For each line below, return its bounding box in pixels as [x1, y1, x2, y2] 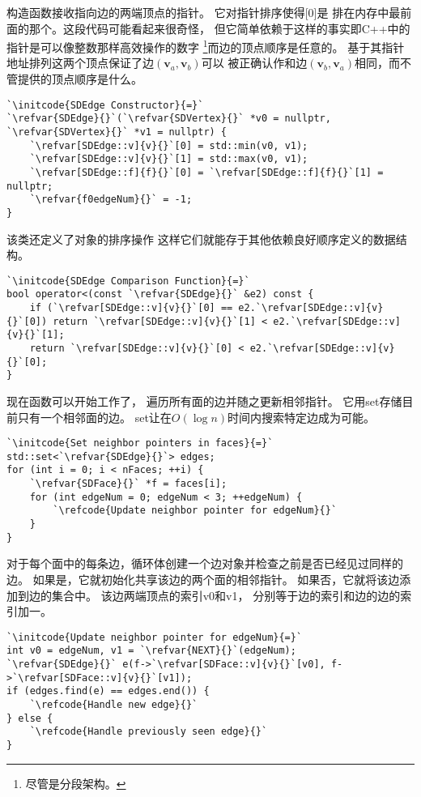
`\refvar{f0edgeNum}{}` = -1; [29, 194, 193, 206]
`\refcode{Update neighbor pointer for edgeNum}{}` [53, 505, 338, 517]
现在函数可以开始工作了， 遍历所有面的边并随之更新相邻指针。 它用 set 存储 [6, 392, 402, 409]
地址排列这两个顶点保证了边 [6, 54, 154, 71]
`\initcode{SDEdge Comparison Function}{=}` [6, 275, 250, 287]
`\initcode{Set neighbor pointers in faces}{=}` [6, 437, 274, 450]
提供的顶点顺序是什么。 [17, 70, 142, 87]
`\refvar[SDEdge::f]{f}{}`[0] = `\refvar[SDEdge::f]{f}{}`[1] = [29, 166, 384, 178]
